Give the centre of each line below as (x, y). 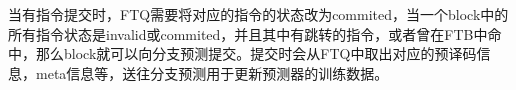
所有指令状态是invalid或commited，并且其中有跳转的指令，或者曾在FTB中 (248, 33)
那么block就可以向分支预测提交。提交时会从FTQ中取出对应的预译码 (256, 53)
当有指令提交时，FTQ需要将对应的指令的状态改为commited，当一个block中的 (258, 14)
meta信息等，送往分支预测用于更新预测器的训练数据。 (212, 72)
